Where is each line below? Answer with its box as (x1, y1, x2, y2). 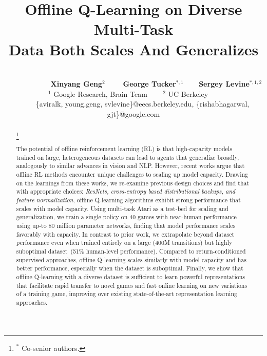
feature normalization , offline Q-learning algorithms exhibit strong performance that (16, 195, 241, 204)
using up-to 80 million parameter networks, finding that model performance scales (16, 221, 236, 229)
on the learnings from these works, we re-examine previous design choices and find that (16, 178, 250, 187)
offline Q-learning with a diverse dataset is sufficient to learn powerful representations (16, 272, 245, 281)
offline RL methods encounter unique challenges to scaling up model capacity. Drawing (16, 170, 249, 179)
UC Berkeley (168, 88, 208, 99)
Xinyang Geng (50, 78, 103, 89)
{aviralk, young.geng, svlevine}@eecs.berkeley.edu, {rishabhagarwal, (35, 98, 250, 109)
